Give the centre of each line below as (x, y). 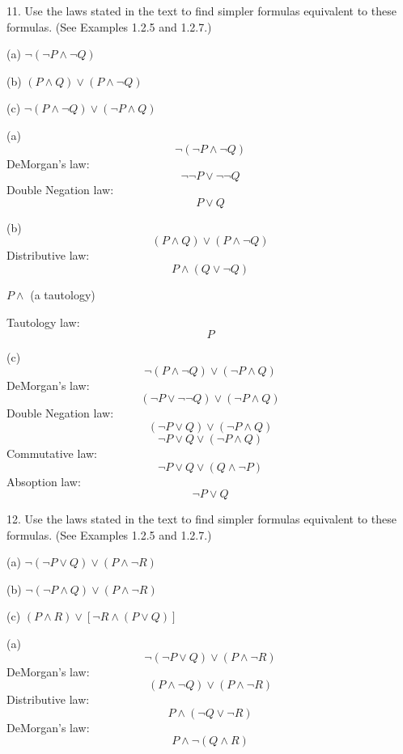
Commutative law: (52, 453)
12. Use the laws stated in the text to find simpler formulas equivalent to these (201, 519)
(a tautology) (63, 294)
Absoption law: (44, 481)
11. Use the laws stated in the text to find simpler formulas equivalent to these (201, 11)
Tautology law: (43, 322)
